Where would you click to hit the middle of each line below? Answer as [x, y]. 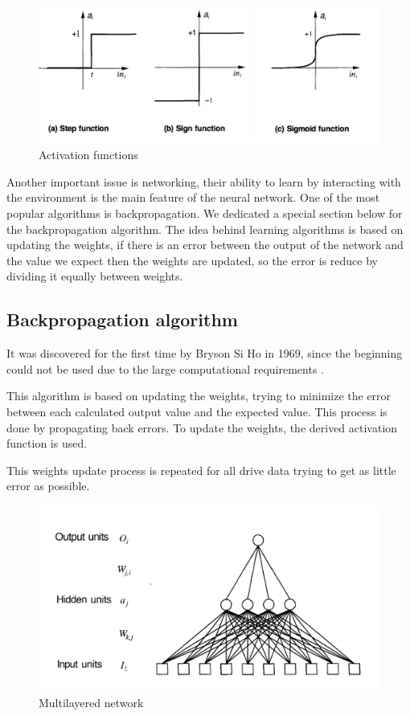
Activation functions [88, 155]
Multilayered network [91, 702]
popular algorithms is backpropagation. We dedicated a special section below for [205, 213]
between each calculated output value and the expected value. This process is [197, 411]
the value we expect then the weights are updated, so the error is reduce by [192, 260]
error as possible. [48, 486]
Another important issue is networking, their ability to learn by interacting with [204, 181]
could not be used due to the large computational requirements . [166, 368]
